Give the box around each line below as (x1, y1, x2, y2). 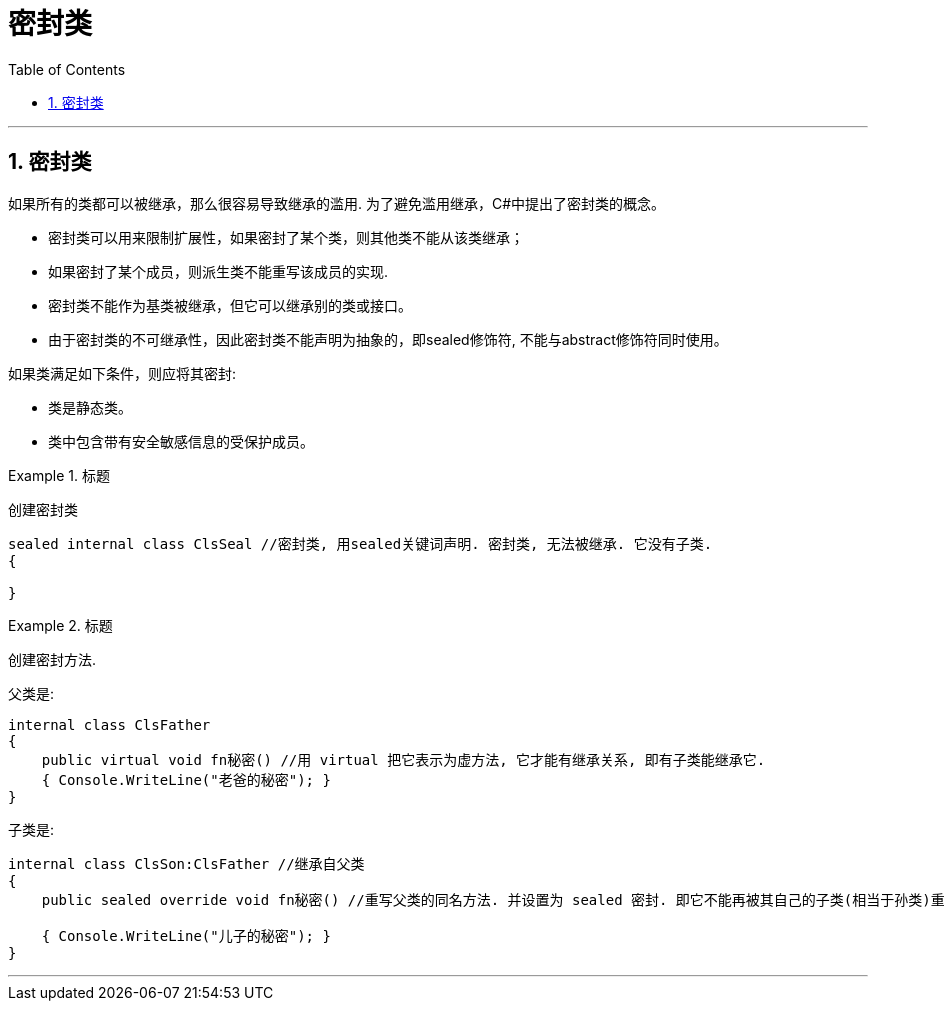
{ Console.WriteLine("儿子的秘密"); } (41, 927, 331, 944)
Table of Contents (8, 60, 126, 78)
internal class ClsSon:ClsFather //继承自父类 (8, 855, 365, 872)
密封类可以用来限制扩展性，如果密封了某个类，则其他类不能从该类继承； (48, 228, 524, 246)
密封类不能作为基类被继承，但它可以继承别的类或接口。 (48, 296, 412, 314)
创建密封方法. (8, 650, 97, 668)
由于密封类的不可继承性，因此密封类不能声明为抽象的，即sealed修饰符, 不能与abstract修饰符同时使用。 (48, 330, 728, 348)
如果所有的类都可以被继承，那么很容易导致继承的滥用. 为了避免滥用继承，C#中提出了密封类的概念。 (8, 194, 666, 212)
